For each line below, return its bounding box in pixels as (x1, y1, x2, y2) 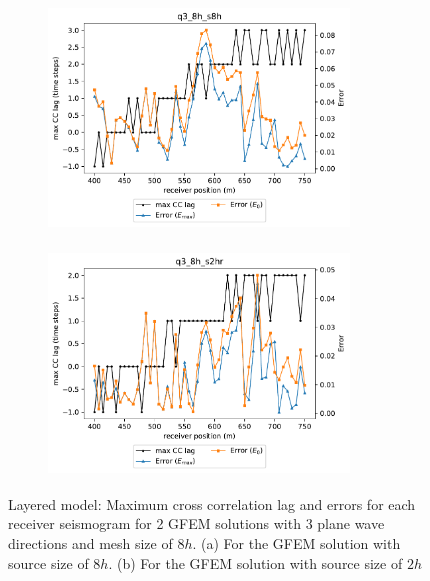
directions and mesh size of (8, 532, 173, 553)
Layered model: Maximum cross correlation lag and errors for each (8, 493, 416, 514)
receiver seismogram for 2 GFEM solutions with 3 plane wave (8, 513, 385, 534)
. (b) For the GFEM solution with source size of (108, 552, 403, 573)
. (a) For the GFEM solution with (192, 532, 401, 553)
